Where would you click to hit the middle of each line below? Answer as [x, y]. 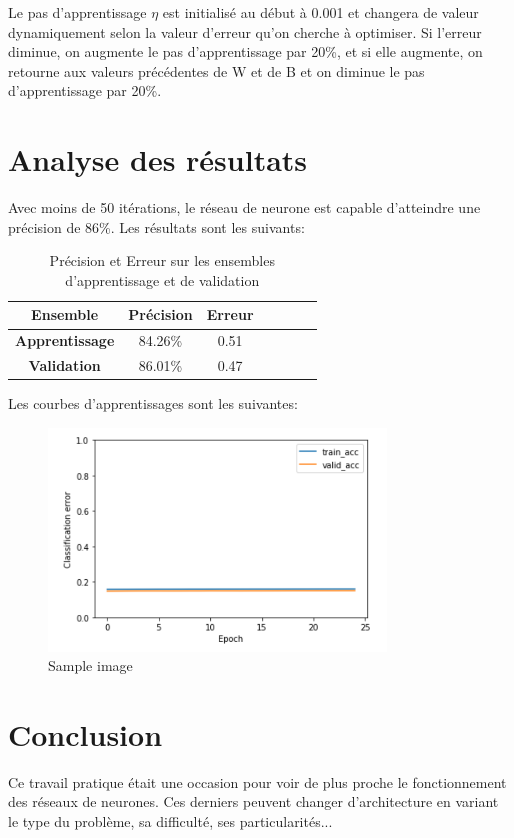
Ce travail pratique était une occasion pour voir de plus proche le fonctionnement [257, 781]
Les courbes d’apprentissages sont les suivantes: [153, 403]
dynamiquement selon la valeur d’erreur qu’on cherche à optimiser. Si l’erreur [245, 31]
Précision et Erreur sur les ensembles [162, 260]
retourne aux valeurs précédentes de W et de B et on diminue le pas [216, 70]
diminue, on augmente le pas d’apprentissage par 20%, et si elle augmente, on [245, 51]
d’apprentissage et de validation [162, 279]
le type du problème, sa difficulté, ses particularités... [170, 821]
